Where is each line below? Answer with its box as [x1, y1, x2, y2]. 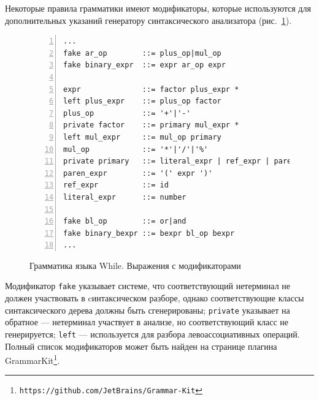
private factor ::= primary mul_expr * [63, 121, 239, 130]
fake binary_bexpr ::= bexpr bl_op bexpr [63, 228, 235, 238]
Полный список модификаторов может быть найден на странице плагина [5, 339, 277, 352]
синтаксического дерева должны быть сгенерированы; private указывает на [5, 303, 290, 316]
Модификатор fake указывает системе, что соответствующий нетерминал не [5, 279, 291, 292]
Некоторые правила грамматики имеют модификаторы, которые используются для [5, 2, 311, 14]
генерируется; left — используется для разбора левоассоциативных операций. [5, 327, 300, 340]
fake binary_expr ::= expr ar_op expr [63, 61, 226, 70]
